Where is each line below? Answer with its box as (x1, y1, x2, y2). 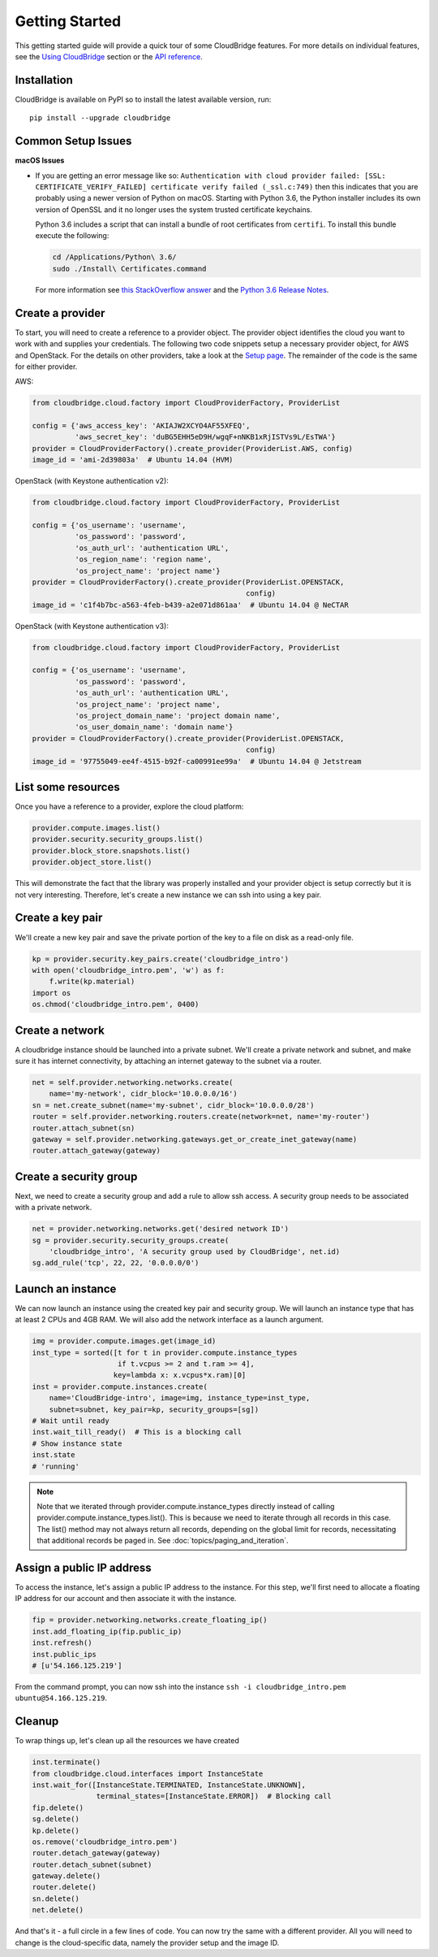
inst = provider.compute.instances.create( (32, 1382, 208, 1391)
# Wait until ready (32, 1416, 109, 1425)
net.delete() (32, 1906, 84, 1915)
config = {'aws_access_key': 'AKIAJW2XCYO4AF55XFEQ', (32, 421, 251, 431)
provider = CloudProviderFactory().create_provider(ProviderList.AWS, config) (32, 444, 353, 453)
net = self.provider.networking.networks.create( (32, 1078, 234, 1087)
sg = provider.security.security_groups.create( (32, 1235, 230, 1245)
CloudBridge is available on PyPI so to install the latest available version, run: (15, 94, 272, 104)
